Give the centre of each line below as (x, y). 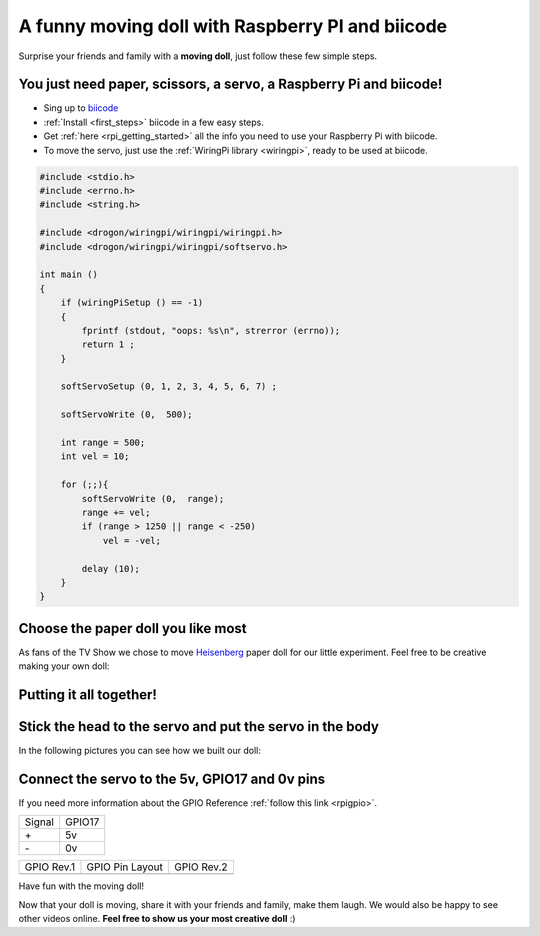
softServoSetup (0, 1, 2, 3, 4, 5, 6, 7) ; (168, 386)
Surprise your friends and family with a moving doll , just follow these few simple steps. (198, 56)
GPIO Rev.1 (50, 867)
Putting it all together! (87, 695)
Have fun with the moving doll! (81, 886)
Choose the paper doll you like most (132, 628)
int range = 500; (103, 443)
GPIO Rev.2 (200, 867)
